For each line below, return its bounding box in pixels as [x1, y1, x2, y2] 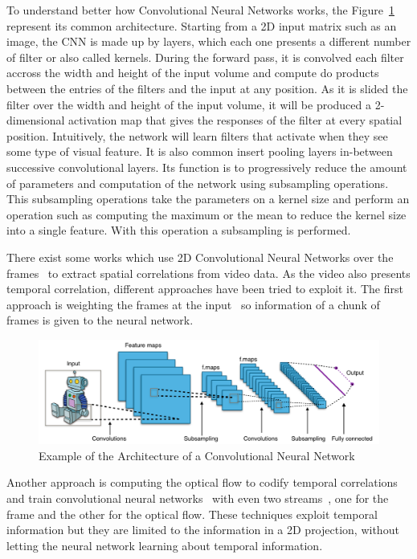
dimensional [6, 112, 65, 129]
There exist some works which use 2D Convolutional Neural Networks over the [6, 248, 394, 265]
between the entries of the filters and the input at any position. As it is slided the [6, 80, 408, 96]
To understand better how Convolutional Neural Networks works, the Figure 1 [6, 2, 395, 18]
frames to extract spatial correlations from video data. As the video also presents [6, 264, 411, 281]
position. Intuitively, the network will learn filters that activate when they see [6, 127, 388, 144]
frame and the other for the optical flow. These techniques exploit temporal [6, 505, 378, 522]
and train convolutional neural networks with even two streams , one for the [6, 490, 389, 507]
